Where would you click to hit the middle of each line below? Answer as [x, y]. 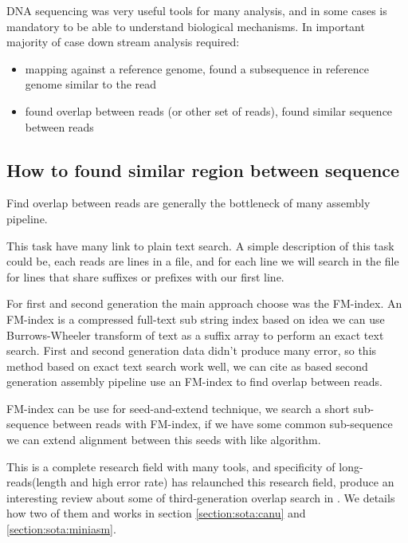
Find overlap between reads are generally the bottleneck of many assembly [188, 203]
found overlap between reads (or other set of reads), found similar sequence [209, 110]
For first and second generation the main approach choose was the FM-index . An [204, 303]
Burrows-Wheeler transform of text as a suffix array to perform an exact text [195, 334]
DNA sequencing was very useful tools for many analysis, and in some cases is [197, 10]
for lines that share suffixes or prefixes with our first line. [145, 276]
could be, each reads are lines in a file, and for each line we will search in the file [203, 261]
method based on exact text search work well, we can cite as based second [187, 366]
